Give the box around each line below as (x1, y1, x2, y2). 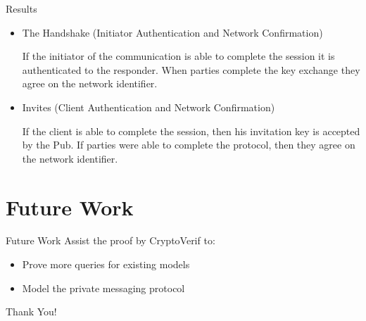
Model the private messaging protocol (22, 280, 185, 295)
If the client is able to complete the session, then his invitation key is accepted (22, 123, 360, 138)
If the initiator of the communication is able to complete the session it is (22, 49, 335, 63)
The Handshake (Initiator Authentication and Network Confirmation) (22, 25, 323, 39)
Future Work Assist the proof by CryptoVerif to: (6, 233, 215, 248)
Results (6, 1, 37, 15)
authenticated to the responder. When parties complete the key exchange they (22, 62, 360, 77)
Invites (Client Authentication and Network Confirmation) (22, 99, 275, 114)
